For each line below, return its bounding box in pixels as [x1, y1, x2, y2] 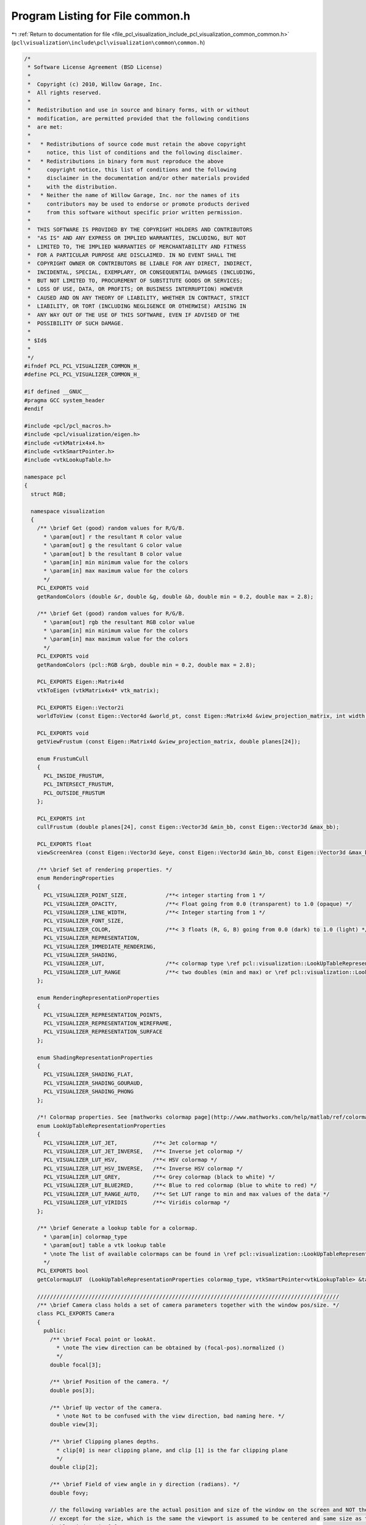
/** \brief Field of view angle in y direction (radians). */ [49, 1481, 240, 1488]
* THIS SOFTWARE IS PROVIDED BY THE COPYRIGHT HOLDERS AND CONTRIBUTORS [27, 226, 253, 233]
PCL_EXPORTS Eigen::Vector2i [37, 704, 124, 711]
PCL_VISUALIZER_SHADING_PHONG [43, 1088, 134, 1095]
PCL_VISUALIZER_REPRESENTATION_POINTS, [43, 1011, 163, 1018]
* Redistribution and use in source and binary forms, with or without [27, 107, 249, 113]
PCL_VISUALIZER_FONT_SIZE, [43, 917, 124, 924]
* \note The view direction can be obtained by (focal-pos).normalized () [56, 1344, 285, 1351]
